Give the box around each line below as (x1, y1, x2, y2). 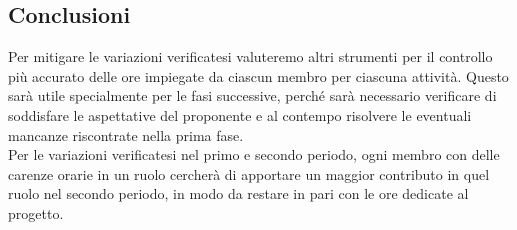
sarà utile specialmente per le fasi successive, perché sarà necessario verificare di (8, 85, 497, 106)
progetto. (8, 202, 64, 223)
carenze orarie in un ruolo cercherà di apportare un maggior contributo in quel (8, 163, 490, 184)
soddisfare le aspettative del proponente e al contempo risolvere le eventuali (8, 104, 472, 125)
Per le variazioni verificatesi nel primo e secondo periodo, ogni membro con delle (8, 144, 500, 165)
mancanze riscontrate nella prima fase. (8, 124, 244, 145)
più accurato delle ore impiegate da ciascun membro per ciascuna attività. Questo (8, 65, 509, 86)
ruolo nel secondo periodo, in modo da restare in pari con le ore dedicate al (8, 183, 469, 204)
